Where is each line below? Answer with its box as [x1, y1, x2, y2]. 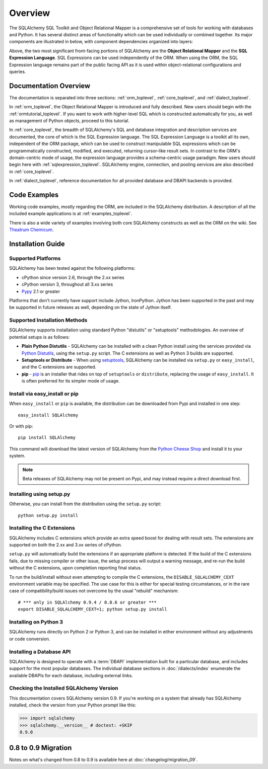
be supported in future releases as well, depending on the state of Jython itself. [9, 305, 172, 310]
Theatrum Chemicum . [9, 227, 54, 233]
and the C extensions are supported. [21, 364, 97, 370]
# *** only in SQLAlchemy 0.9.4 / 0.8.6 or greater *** [18, 599, 157, 605]
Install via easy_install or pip [9, 390, 79, 397]
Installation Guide [9, 239, 65, 248]
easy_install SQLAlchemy [18, 412, 78, 418]
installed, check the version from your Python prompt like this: [9, 702, 136, 708]
